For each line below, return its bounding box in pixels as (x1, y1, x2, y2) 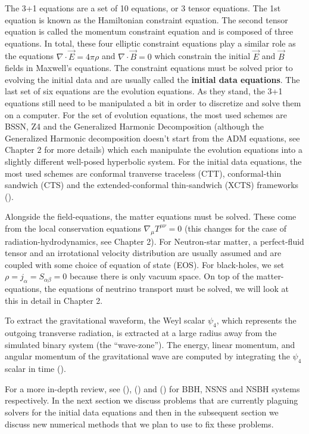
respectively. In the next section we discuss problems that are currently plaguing (5, 394, 298, 407)
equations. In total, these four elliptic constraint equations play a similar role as (5, 36, 296, 49)
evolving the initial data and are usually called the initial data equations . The (5, 73, 300, 85)
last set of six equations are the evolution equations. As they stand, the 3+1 (5, 85, 283, 97)
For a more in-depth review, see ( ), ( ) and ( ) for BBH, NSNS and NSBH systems (5, 382, 300, 395)
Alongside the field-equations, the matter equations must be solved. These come (5, 210, 296, 223)
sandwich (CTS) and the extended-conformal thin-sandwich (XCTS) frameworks (5, 178, 299, 191)
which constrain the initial (154, 50, 251, 62)
